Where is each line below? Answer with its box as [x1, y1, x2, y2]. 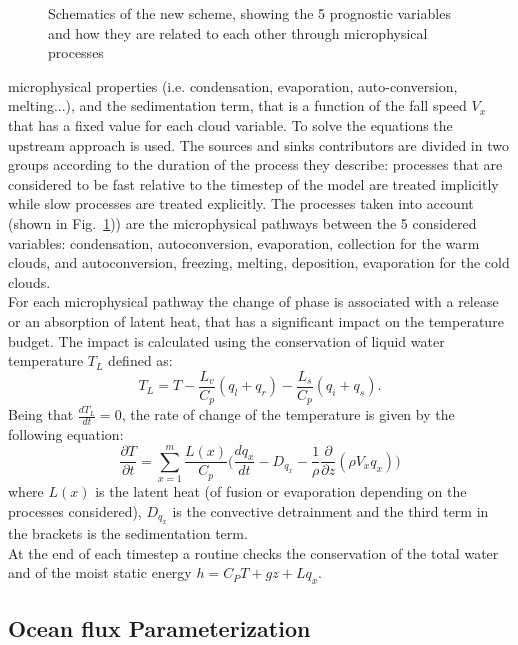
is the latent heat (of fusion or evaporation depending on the [95, 481, 467, 502]
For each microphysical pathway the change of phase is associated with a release [8, 291, 499, 312]
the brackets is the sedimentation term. [8, 523, 248, 544]
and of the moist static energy [8, 562, 192, 583]
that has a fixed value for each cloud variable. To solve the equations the [8, 114, 453, 135]
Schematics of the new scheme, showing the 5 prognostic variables [48, 3, 451, 23]
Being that [8, 404, 74, 425]
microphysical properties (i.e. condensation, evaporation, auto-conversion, [8, 75, 458, 96]
